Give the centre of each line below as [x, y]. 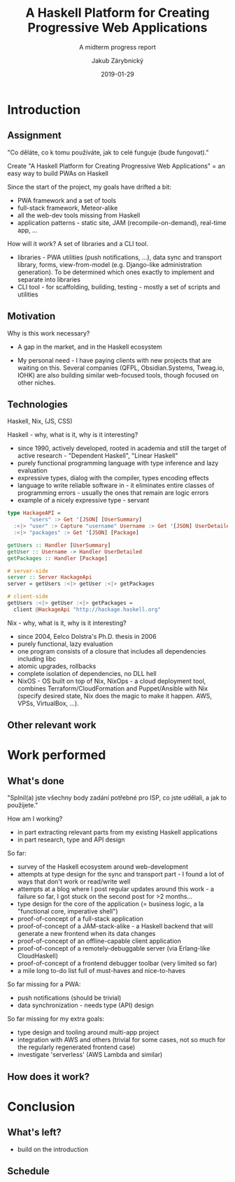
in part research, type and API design [71, 839]
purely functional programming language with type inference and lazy [118, 463]
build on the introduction [53, 1149]
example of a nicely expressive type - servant [83, 500]
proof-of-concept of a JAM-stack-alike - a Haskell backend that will [115, 926]
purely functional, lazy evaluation [65, 644]
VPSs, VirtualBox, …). [48, 703]
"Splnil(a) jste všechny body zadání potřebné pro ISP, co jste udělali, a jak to [117, 798]
